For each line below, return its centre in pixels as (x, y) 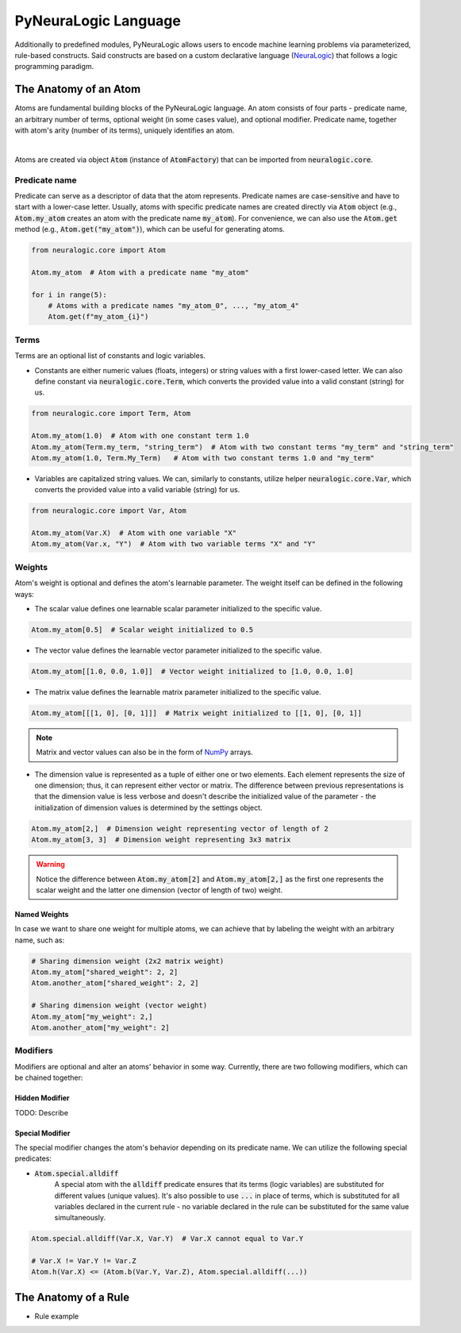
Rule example (57, 1316)
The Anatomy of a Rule (72, 1297)
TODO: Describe (42, 1112)
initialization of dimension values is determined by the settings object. (148, 807)
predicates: (33, 1158)
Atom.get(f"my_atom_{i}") (98, 317)
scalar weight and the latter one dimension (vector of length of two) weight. (159, 890)
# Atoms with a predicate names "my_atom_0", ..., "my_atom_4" (174, 306)
